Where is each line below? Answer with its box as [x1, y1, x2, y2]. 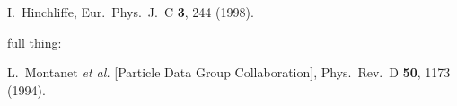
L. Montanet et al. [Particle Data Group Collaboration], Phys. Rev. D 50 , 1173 [7, 63, 451, 82]
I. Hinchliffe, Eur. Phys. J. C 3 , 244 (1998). [7, 3, 254, 21]
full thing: [7, 32, 62, 51]
